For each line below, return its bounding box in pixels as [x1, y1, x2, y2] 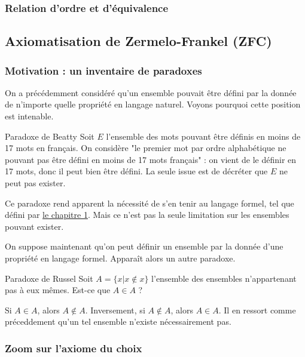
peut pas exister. [5, 177, 66, 189]
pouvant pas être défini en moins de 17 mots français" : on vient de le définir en [5, 153, 297, 165]
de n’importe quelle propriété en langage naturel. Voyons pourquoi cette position [5, 98, 301, 110]
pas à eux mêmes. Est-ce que [5, 284, 111, 296]
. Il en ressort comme [218, 303, 296, 316]
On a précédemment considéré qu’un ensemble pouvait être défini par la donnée [5, 86, 297, 99]
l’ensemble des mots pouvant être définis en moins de [106, 130, 301, 142]
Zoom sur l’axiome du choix [5, 340, 142, 355]
